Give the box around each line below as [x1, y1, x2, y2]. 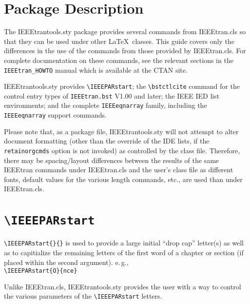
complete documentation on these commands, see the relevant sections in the [4, 55, 233, 65]
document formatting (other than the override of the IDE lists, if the [4, 136, 210, 146]
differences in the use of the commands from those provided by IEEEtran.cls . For [4, 45, 246, 56]
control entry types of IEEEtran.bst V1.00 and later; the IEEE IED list [4, 90, 220, 101]
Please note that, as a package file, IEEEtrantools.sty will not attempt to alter [4, 126, 239, 136]
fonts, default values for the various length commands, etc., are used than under [4, 174, 243, 184]
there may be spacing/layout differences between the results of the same [4, 155, 219, 165]
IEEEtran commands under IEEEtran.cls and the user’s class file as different [4, 164, 233, 175]
